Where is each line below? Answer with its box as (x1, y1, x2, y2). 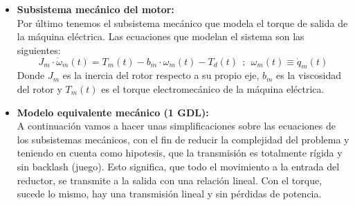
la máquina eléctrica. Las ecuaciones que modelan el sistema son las (17, 29, 304, 44)
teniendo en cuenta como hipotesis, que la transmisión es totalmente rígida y (17, 145, 343, 160)
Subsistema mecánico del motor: (17, 2, 174, 16)
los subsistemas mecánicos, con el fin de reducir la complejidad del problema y (17, 132, 349, 146)
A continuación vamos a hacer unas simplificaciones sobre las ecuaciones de (17, 118, 336, 133)
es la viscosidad (276, 68, 341, 82)
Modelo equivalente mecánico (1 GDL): (17, 105, 209, 119)
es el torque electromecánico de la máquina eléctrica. (101, 81, 325, 96)
